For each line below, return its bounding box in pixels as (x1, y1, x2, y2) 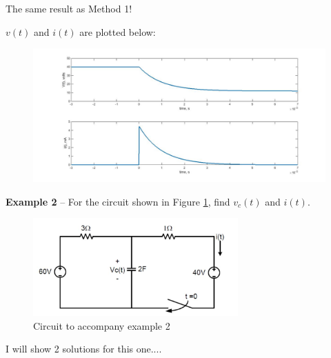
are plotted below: (79, 24, 156, 39)
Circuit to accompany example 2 (33, 318, 170, 332)
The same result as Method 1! (6, 1, 132, 15)
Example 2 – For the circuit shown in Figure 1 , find (6, 194, 230, 208)
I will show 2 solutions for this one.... (6, 341, 162, 356)
